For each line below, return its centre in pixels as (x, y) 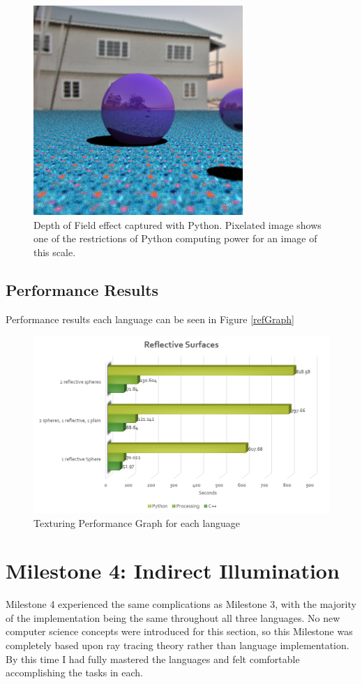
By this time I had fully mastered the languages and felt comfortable (153, 659)
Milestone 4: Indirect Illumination (173, 571)
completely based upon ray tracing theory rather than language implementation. (178, 645)
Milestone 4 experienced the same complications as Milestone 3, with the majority (181, 604)
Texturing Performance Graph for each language (137, 522)
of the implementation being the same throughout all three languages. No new (173, 617)
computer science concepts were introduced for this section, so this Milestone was (179, 631)
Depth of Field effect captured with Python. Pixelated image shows (178, 224)
